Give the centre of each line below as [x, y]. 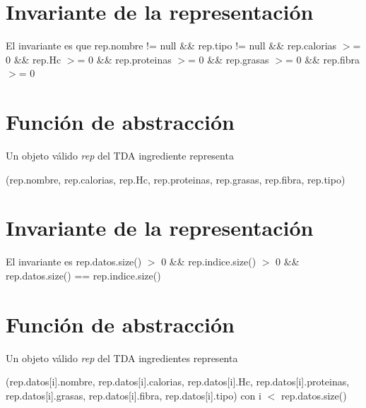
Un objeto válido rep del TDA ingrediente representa [120, 156]
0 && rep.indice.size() [209, 262]
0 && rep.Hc [34, 59]
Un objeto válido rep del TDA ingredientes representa [122, 358]
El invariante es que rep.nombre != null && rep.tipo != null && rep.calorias [171, 46]
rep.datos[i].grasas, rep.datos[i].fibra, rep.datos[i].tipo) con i [134, 395]
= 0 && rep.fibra [323, 59]
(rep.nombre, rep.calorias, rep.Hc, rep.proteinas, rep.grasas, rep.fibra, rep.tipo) [176, 179]
